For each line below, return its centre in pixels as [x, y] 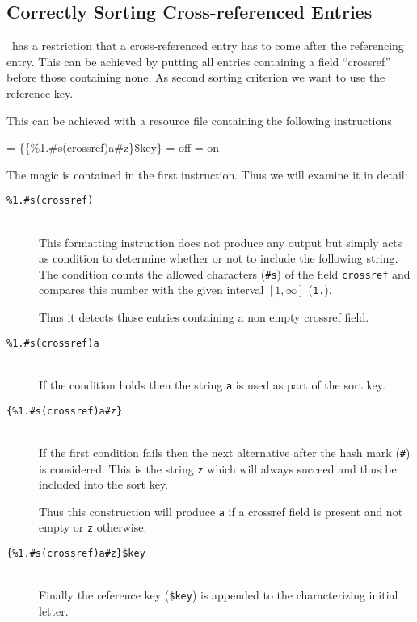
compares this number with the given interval [152, 290]
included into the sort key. [103, 484]
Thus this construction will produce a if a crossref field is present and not [221, 511]
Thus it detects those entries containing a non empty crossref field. [204, 317]
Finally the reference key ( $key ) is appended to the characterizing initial [219, 595]
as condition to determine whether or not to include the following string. [219, 258]
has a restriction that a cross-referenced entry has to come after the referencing [208, 46]
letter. [54, 610]
